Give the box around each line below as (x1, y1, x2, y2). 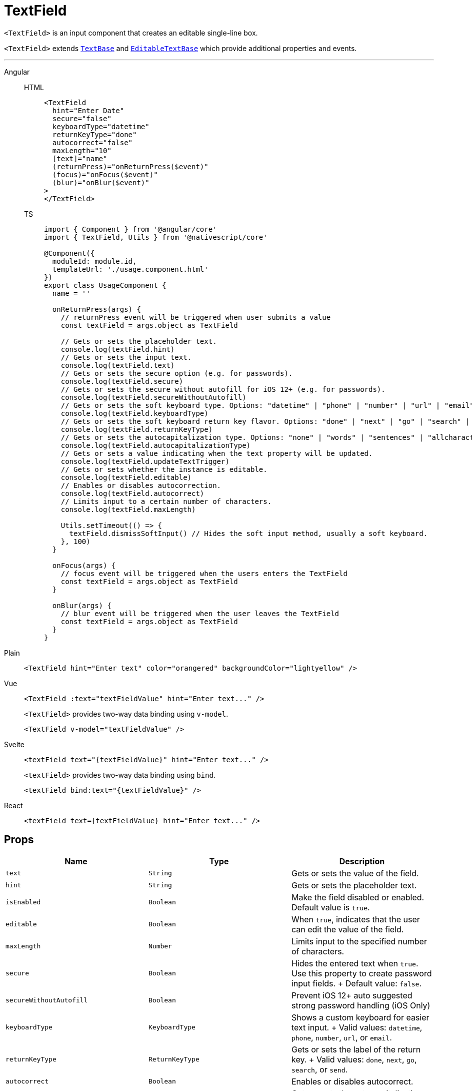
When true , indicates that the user (291, 914, 420, 924)
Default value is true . (291, 902, 370, 912)
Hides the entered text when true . (291, 958, 418, 968)
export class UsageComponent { (44, 281, 166, 289)
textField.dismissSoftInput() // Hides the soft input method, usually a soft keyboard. (69, 529, 428, 537)
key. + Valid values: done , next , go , (291, 1054, 417, 1064)
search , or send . (291, 1064, 348, 1074)
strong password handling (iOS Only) (291, 1000, 430, 1010)
